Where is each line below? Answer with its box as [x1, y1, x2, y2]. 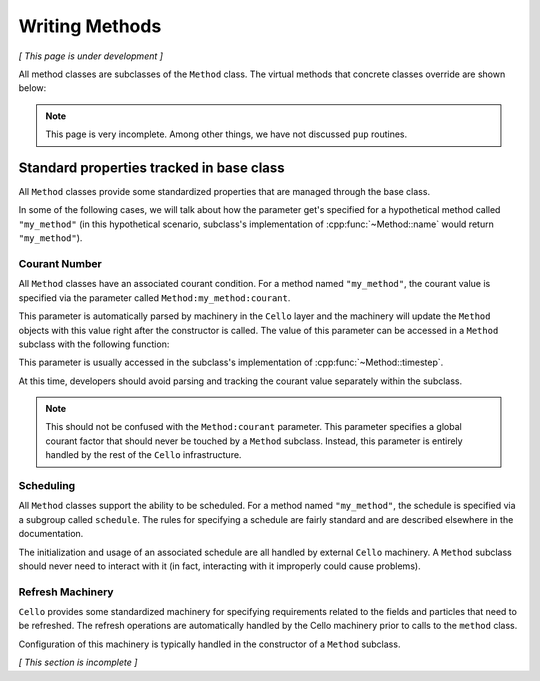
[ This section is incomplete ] [18, 656, 138, 669]
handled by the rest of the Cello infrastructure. [45, 449, 242, 461]
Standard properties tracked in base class [18, 159, 285, 176]
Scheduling [18, 479, 76, 492]
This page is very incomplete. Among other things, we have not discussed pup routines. [45, 128, 408, 140]
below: [18, 82, 47, 94]
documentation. [18, 528, 84, 540]
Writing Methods [18, 15, 162, 37]
